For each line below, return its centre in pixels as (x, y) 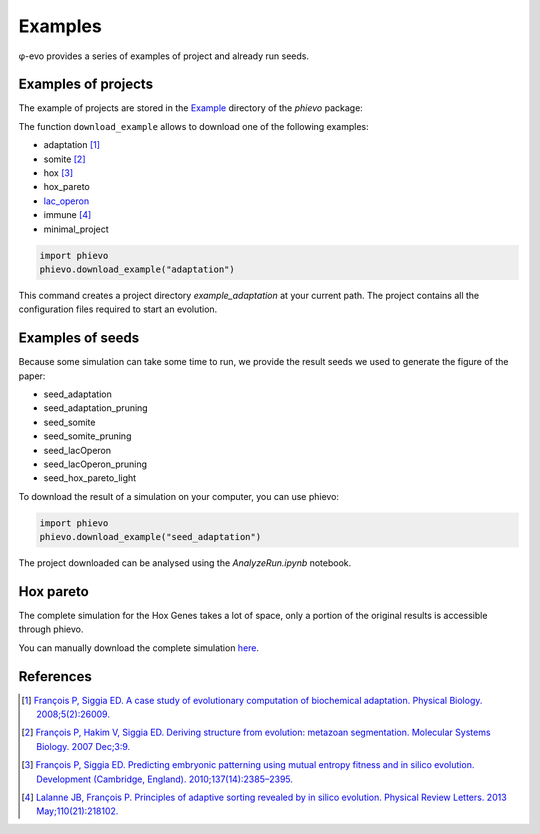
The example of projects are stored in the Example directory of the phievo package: (191, 108)
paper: (32, 376)
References (55, 676)
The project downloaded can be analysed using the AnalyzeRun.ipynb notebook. (185, 563)
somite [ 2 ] (64, 159)
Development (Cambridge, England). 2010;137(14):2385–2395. (165, 779)
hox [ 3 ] (58, 173)
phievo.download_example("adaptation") (137, 269)
